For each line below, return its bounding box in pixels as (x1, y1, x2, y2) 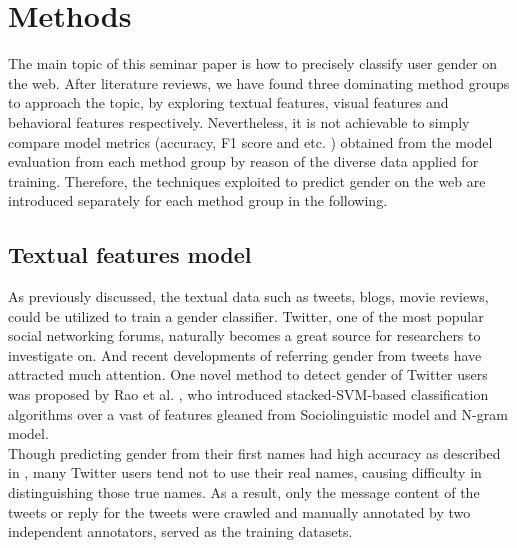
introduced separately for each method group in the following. (8, 190, 388, 211)
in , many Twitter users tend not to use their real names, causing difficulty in (8, 462, 482, 483)
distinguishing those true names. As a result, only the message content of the (8, 482, 480, 503)
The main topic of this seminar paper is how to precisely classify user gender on (8, 53, 498, 74)
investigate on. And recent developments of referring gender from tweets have (8, 344, 482, 365)
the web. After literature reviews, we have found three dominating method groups (8, 72, 510, 93)
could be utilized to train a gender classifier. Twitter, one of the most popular (8, 305, 484, 326)
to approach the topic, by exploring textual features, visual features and (8, 92, 449, 113)
